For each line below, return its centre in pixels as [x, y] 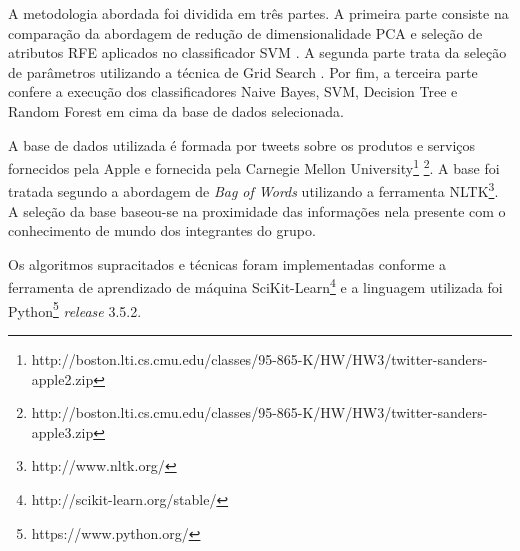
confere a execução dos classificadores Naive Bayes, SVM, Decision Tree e [233, 91]
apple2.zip [62, 378]
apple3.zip [62, 431]
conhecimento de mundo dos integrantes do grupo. [162, 230]
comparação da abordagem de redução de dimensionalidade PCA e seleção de [245, 32]
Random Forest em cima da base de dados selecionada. [176, 110]
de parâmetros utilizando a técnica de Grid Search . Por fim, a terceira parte [243, 71]
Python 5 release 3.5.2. [75, 309]
